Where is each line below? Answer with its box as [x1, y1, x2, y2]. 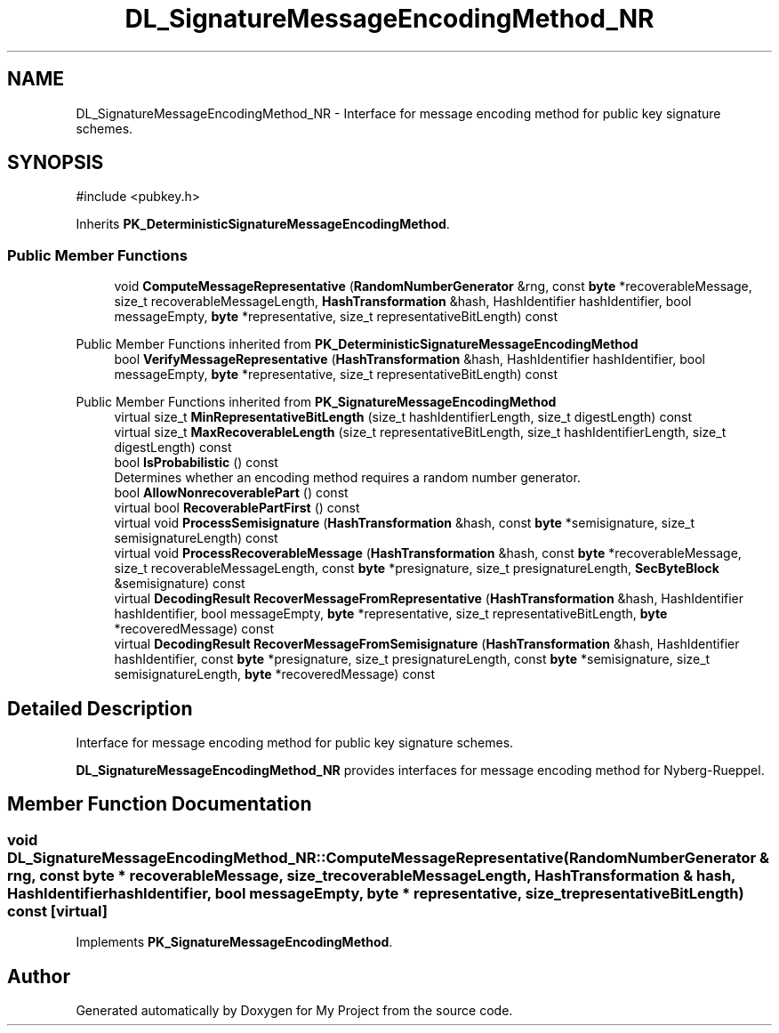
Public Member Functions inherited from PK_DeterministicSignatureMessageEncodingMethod [76, 336, 638, 352]
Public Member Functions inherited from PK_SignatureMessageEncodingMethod [76, 394, 557, 410]
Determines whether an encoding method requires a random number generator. [114, 470, 581, 486]
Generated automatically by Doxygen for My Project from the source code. [76, 1003, 513, 1019]
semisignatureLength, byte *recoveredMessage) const [114, 666, 436, 682]
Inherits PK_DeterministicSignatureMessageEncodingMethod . [76, 216, 450, 232]
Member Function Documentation [7, 793, 312, 816]
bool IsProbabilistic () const [114, 455, 278, 471]
